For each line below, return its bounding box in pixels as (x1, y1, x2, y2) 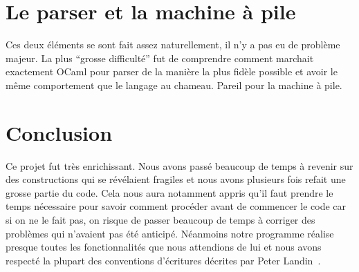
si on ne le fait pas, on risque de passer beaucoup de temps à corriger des (6, 213, 315, 226)
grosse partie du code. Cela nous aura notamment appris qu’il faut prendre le (6, 185, 333, 200)
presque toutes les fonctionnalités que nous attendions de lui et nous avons (6, 240, 322, 254)
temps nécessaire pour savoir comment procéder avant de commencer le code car (6, 199, 347, 213)
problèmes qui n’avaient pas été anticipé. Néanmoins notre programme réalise (6, 226, 334, 240)
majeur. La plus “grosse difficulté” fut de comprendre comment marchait (6, 50, 314, 65)
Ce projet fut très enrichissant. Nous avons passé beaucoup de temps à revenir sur (6, 158, 353, 173)
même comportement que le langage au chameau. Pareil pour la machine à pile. (6, 77, 342, 92)
